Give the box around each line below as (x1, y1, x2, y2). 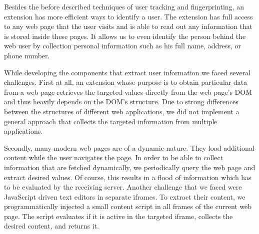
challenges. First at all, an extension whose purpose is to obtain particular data (4, 77, 247, 87)
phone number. (4, 50, 50, 60)
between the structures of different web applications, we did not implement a (4, 106, 239, 116)
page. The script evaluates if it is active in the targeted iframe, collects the (4, 211, 233, 221)
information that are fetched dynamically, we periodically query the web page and (4, 162, 255, 172)
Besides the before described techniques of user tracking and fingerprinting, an (4, 1, 244, 11)
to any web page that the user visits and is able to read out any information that (4, 21, 253, 31)
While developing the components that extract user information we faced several (4, 67, 251, 77)
